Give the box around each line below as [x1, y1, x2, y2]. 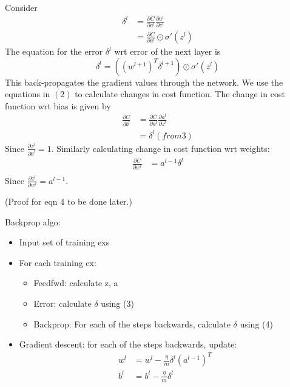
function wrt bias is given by [5, 99, 111, 112]
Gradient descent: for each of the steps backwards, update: [19, 338, 237, 351]
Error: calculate [33, 296, 92, 309]
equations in [5, 87, 50, 100]
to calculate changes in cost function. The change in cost [75, 87, 285, 100]
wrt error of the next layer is [114, 45, 221, 58]
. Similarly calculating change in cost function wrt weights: [51, 142, 270, 154]
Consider [5, 1, 38, 13]
